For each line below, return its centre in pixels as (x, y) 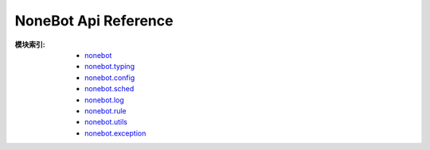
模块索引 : (30, 44)
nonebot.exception (115, 133)
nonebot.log (105, 100)
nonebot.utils (106, 122)
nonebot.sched (109, 89)
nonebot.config (110, 77)
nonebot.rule (106, 110)
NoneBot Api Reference (94, 21)
